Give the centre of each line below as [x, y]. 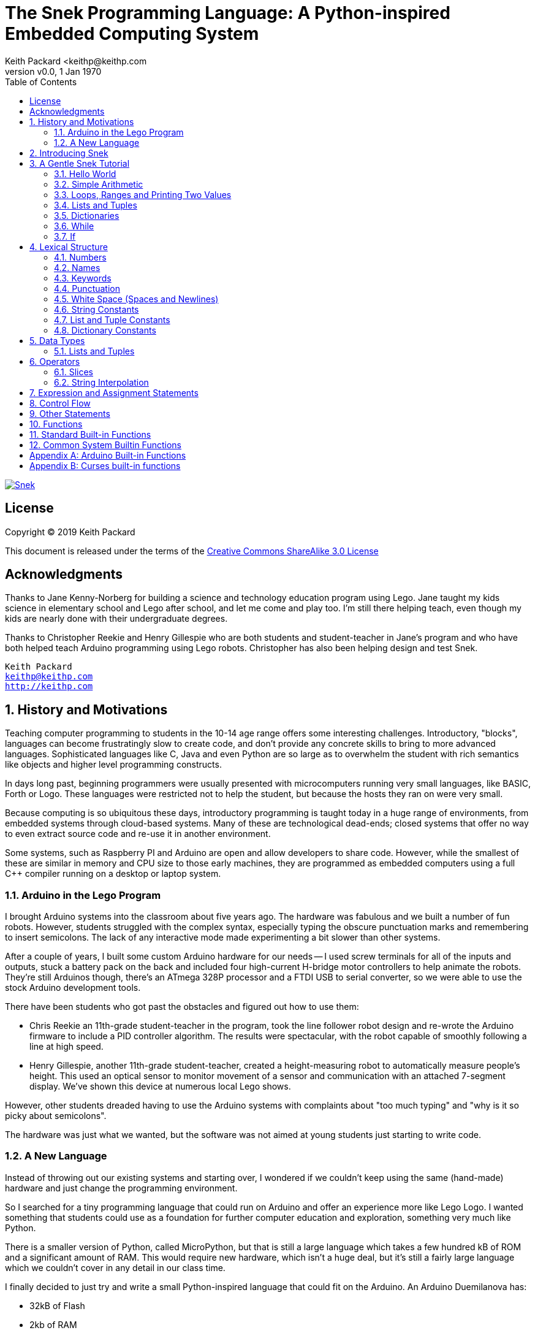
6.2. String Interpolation [101, 382]
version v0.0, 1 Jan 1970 [53, 71]
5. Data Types [57, 340]
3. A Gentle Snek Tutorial [80, 163]
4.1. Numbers [80, 257]
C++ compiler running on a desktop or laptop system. [113, 874]
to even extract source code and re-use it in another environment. [138, 834]
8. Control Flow [60, 403]
